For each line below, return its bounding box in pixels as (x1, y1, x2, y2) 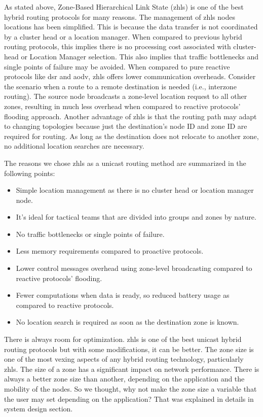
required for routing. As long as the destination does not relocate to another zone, (4, 130, 259, 141)
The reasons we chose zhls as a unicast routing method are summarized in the (4, 157, 246, 168)
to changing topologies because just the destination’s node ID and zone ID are (4, 121, 247, 131)
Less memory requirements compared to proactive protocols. (16, 246, 204, 256)
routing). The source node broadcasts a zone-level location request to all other (4, 91, 247, 101)
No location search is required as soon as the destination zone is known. (16, 317, 239, 327)
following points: (4, 167, 55, 178)
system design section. (4, 403, 73, 414)
